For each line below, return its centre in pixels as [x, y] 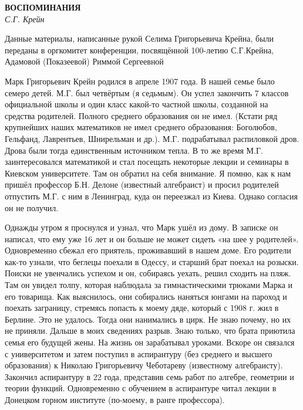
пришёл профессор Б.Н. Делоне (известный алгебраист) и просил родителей [142, 184]
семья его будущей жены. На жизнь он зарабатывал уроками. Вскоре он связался [150, 342]
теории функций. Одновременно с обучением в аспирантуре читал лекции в [141, 388]
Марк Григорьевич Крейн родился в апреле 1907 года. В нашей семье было [140, 81]
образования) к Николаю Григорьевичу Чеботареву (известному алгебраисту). [144, 365]
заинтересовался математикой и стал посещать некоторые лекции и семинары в [147, 162]
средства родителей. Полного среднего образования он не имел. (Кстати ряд [141, 115]
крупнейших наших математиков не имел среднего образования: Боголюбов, [141, 127]
